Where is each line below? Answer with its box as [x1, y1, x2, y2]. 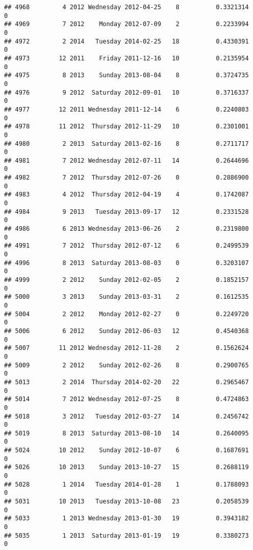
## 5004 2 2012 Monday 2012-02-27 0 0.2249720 [4, 310, 249, 318]
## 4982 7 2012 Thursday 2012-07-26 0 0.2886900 [4, 174, 249, 182]
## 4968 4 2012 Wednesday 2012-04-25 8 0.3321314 [4, 4, 249, 11]
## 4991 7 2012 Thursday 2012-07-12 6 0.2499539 [4, 242, 249, 250]
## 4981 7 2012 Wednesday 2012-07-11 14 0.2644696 [4, 157, 249, 164]
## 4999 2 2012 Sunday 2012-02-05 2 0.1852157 [4, 276, 249, 283]
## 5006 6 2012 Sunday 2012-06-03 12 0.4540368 [4, 327, 249, 335]
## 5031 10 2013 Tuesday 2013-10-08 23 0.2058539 [4, 498, 249, 505]
